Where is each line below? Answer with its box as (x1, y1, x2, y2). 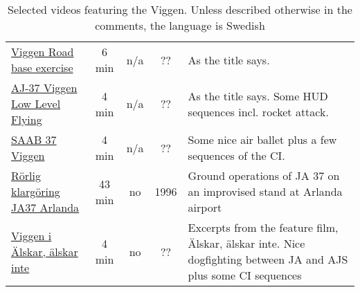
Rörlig (11, 167, 41, 183)
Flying (11, 111, 42, 127)
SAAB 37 (11, 131, 57, 147)
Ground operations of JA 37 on (188, 167, 340, 183)
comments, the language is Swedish (95, 17, 265, 33)
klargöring (11, 183, 60, 199)
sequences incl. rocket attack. (188, 103, 329, 120)
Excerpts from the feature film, (188, 219, 339, 235)
